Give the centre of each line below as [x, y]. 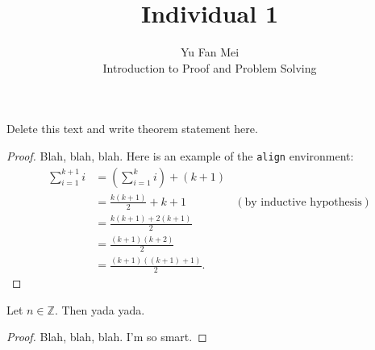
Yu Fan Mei [210, 52]
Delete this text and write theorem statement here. [132, 129]
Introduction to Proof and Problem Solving [210, 67]
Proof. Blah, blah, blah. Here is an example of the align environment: [180, 155]
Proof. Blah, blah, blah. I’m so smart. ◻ [107, 337]
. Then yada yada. [100, 309]
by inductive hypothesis [303, 202]
